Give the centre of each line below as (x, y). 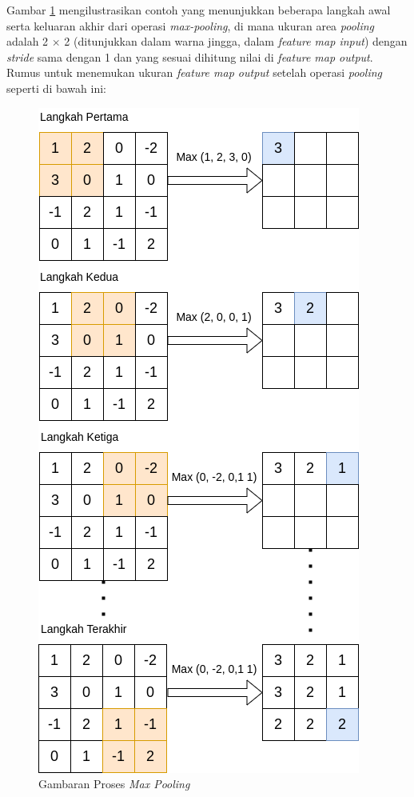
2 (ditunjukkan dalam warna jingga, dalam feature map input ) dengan (236, 41)
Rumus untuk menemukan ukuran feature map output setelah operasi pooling (195, 72)
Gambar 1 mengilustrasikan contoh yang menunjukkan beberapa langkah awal (199, 10)
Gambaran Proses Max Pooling (114, 784)
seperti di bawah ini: (56, 88)
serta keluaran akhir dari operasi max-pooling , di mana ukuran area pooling (190, 25)
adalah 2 (28, 41)
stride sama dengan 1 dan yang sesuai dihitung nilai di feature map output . (190, 56)
